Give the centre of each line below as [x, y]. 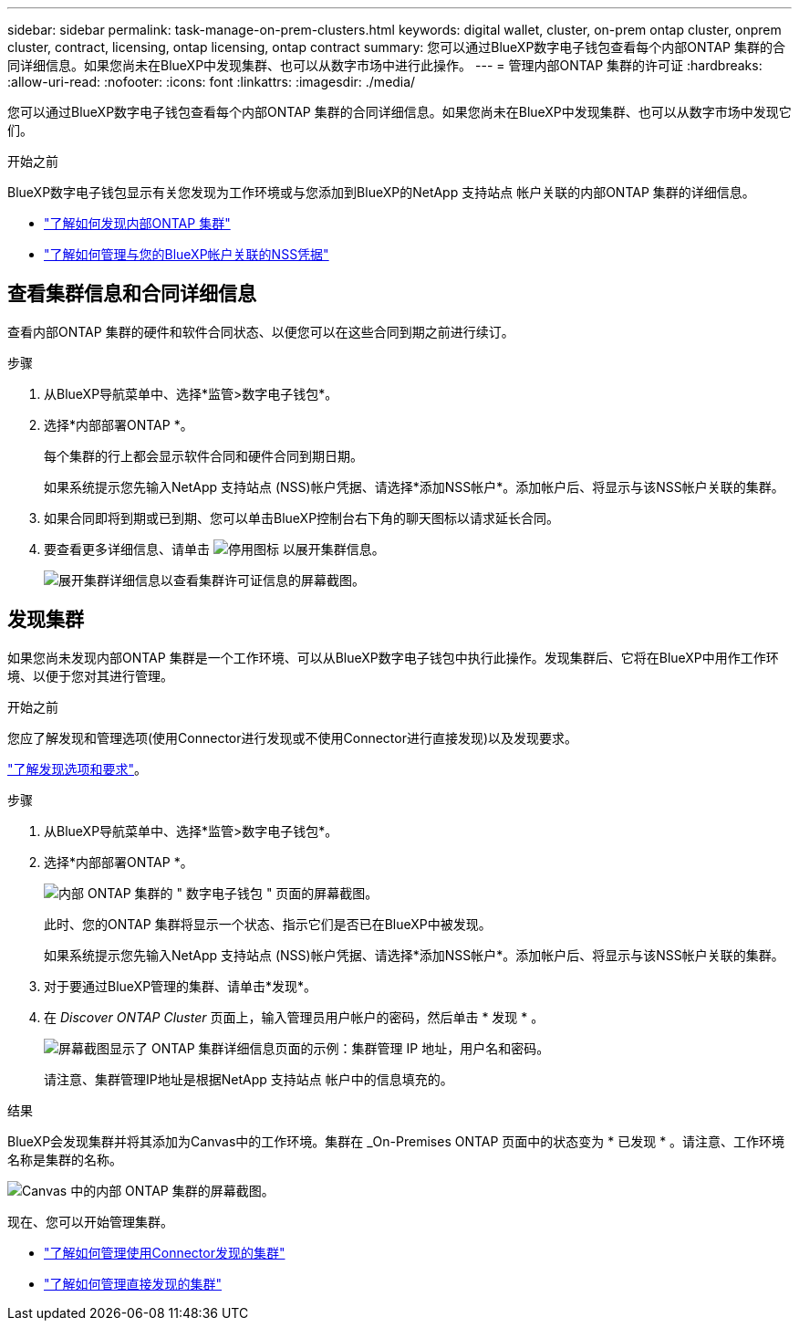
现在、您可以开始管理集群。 [90, 1221]
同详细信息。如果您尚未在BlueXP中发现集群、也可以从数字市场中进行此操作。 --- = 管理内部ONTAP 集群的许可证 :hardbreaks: [385, 65]
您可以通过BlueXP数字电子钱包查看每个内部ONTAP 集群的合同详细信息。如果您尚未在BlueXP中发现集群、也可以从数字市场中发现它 [399, 112]
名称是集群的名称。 [65, 1159]
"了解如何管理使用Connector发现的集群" [165, 1252]
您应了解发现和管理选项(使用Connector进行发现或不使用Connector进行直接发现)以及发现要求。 [293, 737]
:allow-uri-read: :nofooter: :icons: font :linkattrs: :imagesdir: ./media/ [212, 82]
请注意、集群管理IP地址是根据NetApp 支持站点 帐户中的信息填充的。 [249, 1079]
